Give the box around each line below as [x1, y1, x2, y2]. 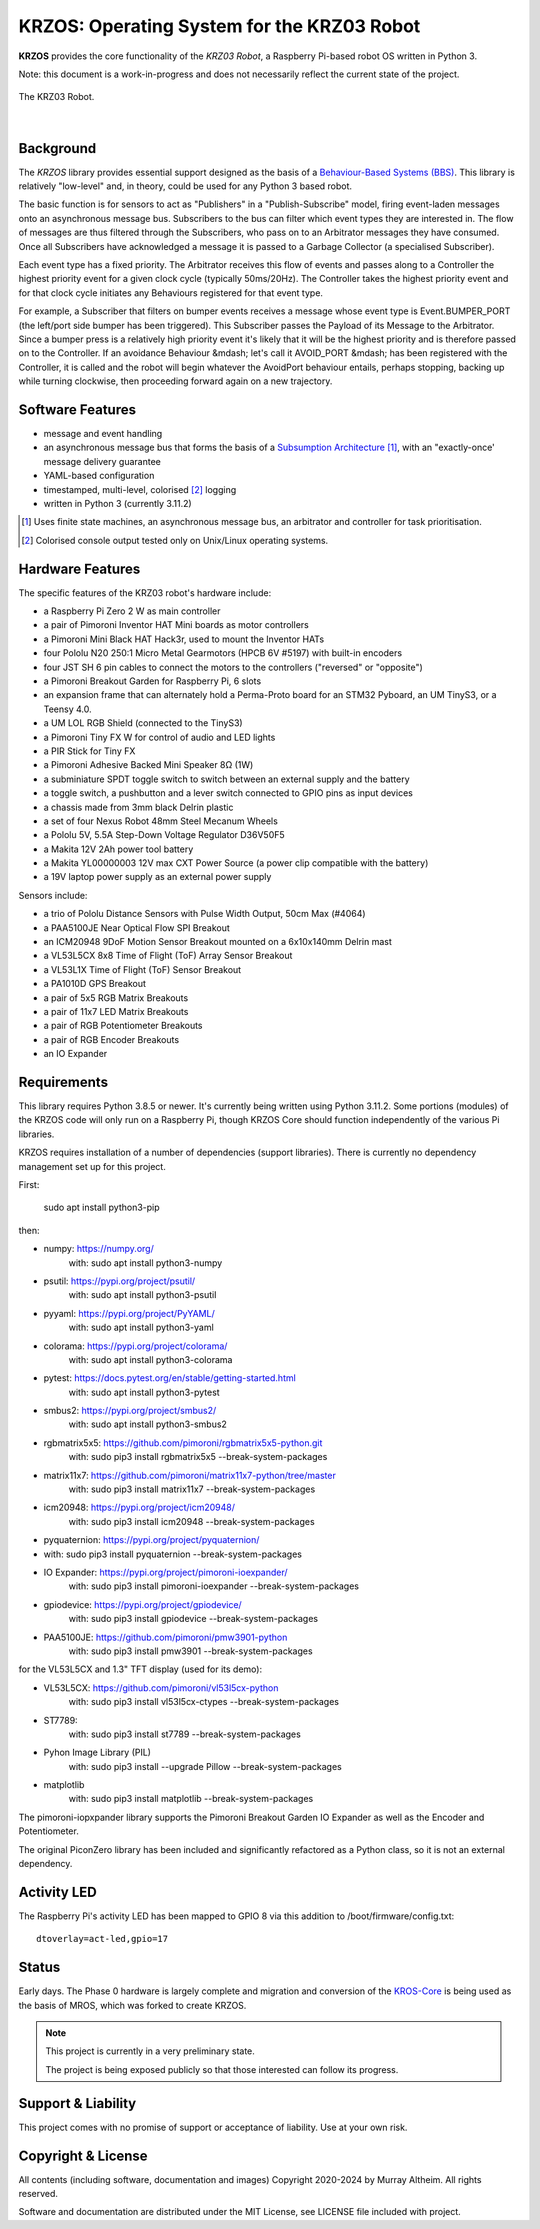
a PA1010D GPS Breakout [43, 978, 147, 990]
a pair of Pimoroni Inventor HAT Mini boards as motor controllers [43, 619, 309, 631]
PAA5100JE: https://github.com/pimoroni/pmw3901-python [43, 1631, 288, 1643]
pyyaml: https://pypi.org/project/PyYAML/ [43, 1307, 215, 1319]
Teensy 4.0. [43, 703, 92, 715]
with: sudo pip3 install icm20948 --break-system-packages [68, 1515, 315, 1527]
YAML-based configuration [43, 470, 155, 482]
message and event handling [43, 428, 163, 439]
